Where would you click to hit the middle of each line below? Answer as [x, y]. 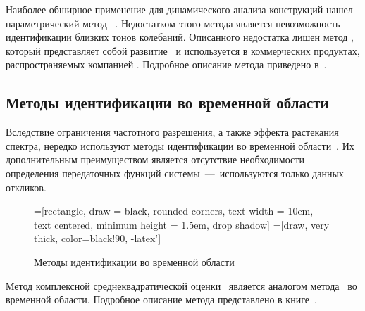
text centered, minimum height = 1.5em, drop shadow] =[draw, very [182, 224]
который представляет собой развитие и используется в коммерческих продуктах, [183, 50]
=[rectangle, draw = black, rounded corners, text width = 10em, [174, 211]
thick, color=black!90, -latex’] [98, 238]
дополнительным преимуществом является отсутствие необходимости [155, 159]
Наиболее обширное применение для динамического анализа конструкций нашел [179, 9]
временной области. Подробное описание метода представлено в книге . [161, 299]
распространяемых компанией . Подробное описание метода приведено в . [166, 64]
